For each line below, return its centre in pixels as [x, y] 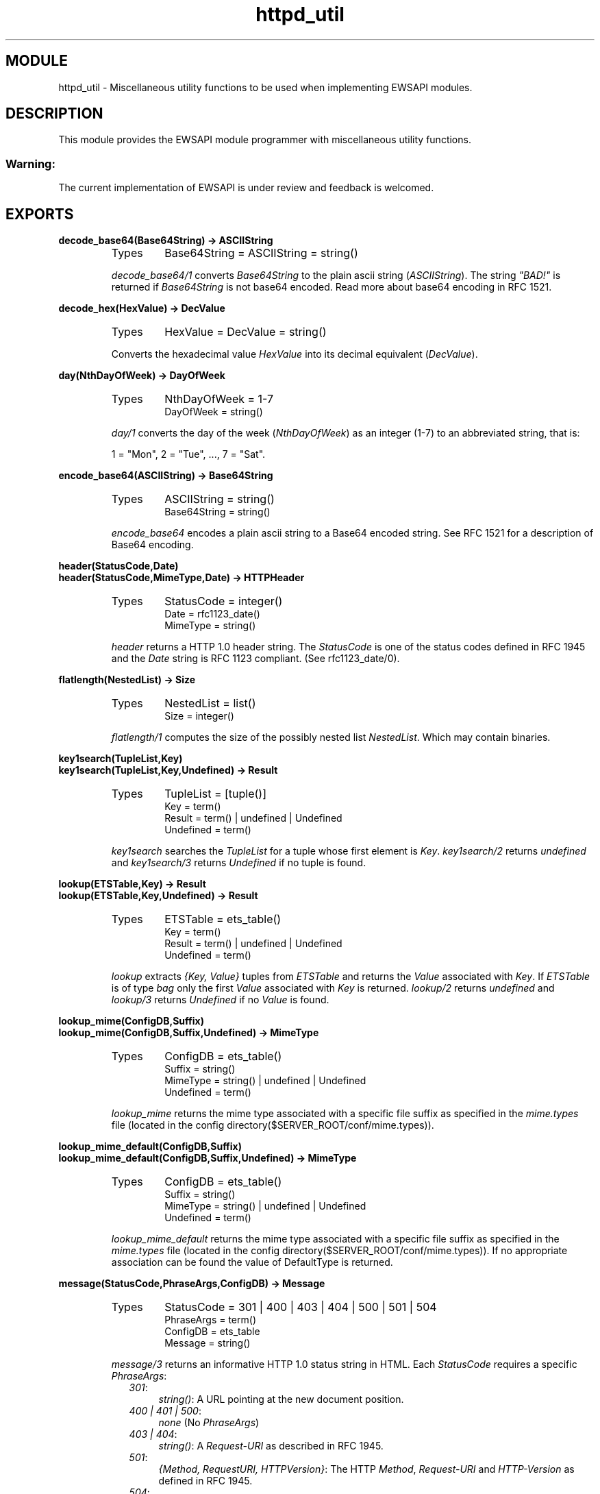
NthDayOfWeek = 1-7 [219, 399]
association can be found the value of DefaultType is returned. [252, 1262]
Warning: [30, 163]
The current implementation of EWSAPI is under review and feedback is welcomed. [246, 188]
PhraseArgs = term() [211, 1320]
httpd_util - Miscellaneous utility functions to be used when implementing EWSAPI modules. [265, 87]
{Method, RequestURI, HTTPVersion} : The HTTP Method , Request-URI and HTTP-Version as [366, 1469]
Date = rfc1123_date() [212, 614]
